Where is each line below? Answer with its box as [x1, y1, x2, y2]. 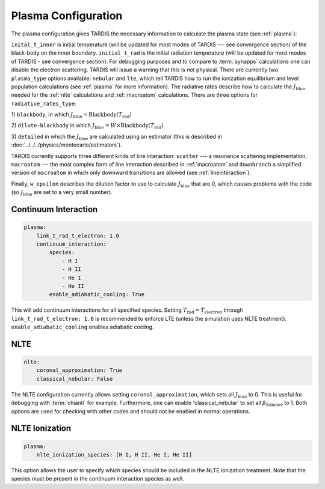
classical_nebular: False [36, 375, 113, 382]
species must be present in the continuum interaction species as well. [11, 475, 184, 482]
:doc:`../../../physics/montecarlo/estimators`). [11, 141, 123, 148]
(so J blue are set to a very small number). [11, 189, 113, 197]
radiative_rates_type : [11, 100, 76, 107]
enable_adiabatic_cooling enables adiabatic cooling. [11, 323, 154, 330]
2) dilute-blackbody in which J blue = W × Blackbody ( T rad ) [11, 122, 164, 130]
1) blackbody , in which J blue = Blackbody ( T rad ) [11, 111, 132, 120]
